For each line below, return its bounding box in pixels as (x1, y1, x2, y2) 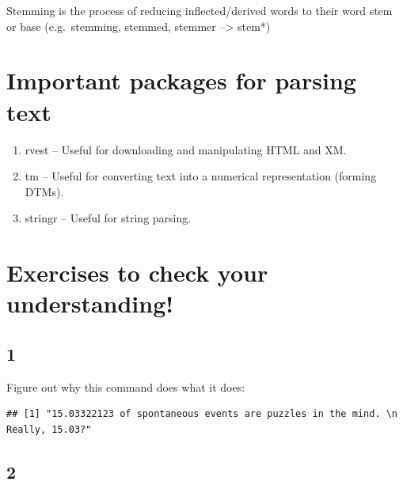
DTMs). (25, 183, 64, 199)
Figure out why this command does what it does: (6, 378, 245, 395)
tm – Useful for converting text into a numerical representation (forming (25, 168, 377, 184)
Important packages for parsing (6, 64, 356, 97)
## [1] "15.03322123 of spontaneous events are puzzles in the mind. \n (6, 408, 397, 420)
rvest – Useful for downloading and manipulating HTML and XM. (25, 141, 347, 157)
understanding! (6, 287, 174, 320)
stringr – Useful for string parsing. (25, 210, 192, 226)
